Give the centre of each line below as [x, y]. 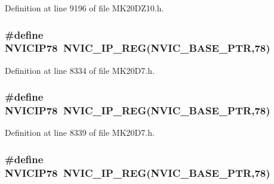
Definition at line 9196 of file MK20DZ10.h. [84, 8]
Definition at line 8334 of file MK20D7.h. [80, 70]
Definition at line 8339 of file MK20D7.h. [80, 132]
